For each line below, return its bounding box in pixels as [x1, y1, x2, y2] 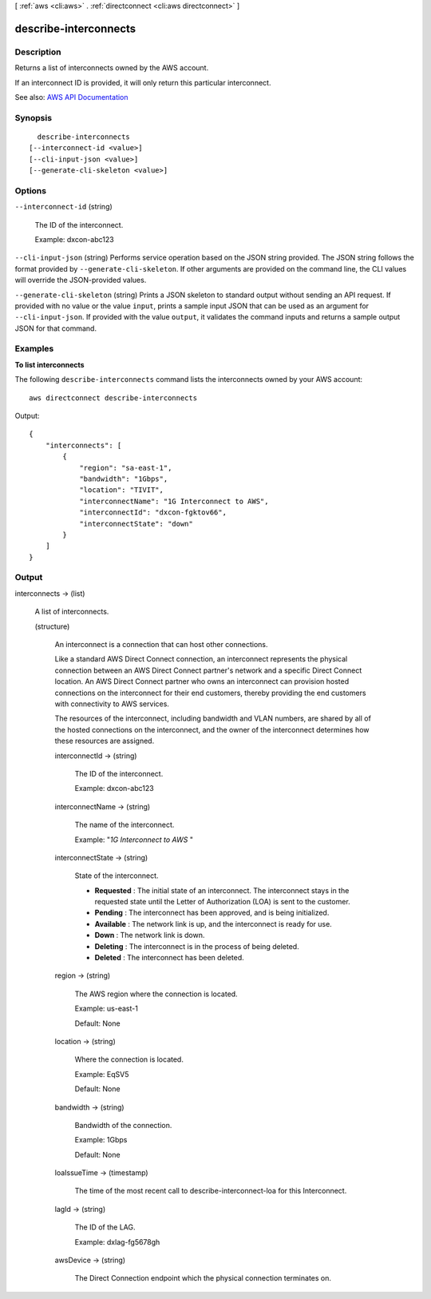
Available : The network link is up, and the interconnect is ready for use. [94, 919, 333, 928]
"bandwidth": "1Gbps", [79, 474, 168, 483]
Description [14, 46, 61, 58]
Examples [14, 344, 54, 355]
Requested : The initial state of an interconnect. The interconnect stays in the [94, 885, 350, 895]
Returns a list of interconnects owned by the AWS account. [14, 63, 209, 73]
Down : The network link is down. [94, 931, 205, 940]
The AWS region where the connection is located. [74, 989, 239, 999]
